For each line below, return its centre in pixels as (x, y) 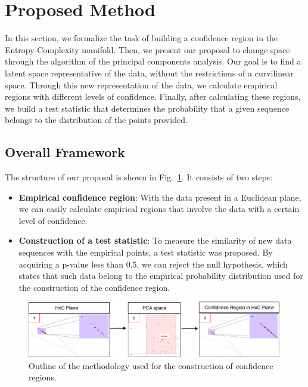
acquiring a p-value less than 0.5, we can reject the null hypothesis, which (153, 264)
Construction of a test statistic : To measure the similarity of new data (155, 240)
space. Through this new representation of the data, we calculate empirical (141, 85)
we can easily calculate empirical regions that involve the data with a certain (159, 209)
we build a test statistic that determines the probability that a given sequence (147, 108)
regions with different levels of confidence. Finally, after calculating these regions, (153, 96)
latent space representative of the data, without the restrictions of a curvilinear (149, 73)
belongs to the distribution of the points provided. (96, 120)
